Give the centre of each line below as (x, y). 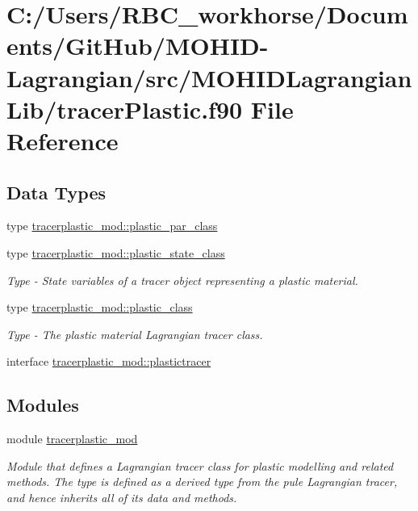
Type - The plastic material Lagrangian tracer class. (135, 334)
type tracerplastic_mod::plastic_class (100, 307)
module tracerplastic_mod (72, 439)
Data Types (56, 192)
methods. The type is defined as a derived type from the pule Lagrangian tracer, (202, 482)
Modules (43, 405)
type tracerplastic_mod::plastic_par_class (112, 226)
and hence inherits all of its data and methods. (122, 497)
